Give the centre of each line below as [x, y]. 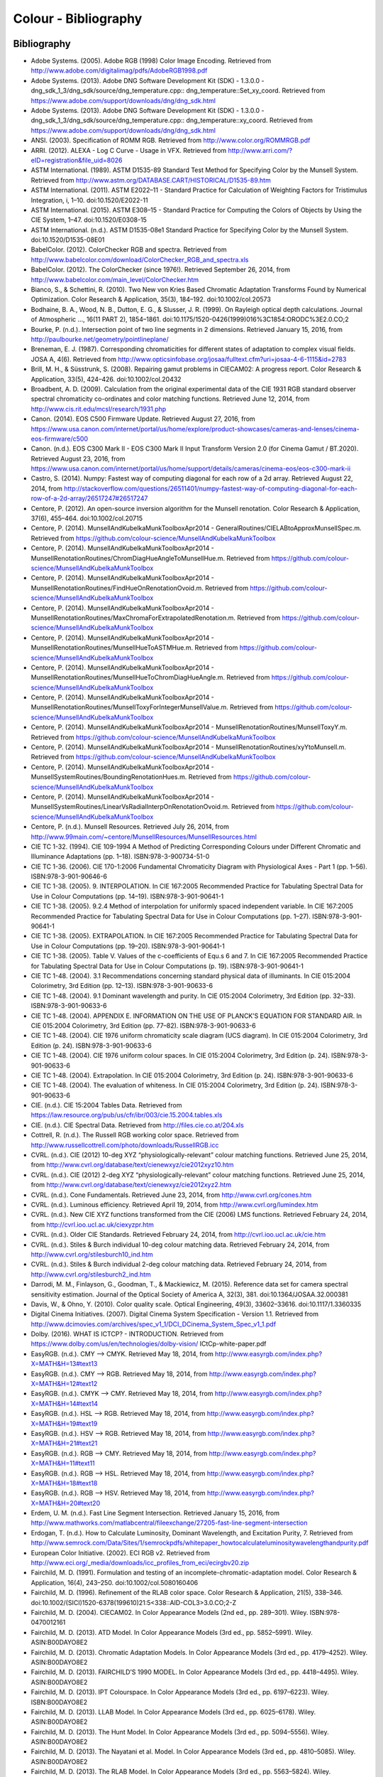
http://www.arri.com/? [260, 150]
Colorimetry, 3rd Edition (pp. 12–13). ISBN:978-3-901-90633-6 [122, 986]
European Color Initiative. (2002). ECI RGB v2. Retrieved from [121, 1552]
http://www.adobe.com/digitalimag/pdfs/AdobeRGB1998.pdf [119, 70]
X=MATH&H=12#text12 [64, 1384]
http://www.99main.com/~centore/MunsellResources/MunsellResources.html [144, 837]
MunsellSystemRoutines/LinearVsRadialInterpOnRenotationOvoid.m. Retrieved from [153, 807]
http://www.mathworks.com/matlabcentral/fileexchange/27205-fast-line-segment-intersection [169, 1523]
